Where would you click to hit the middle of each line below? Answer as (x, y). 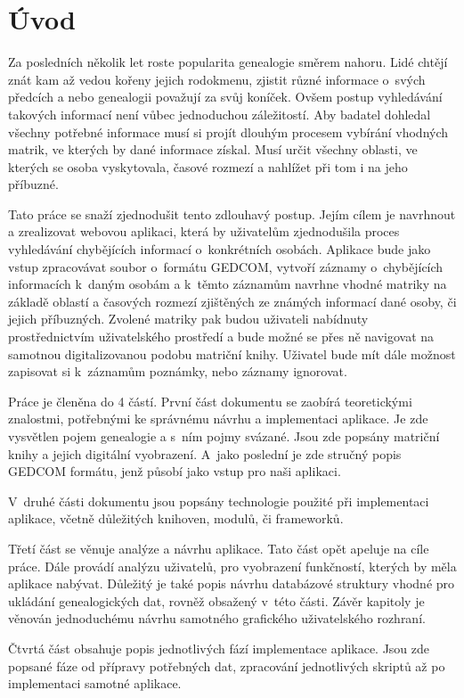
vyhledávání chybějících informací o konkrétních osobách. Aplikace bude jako (220, 249)
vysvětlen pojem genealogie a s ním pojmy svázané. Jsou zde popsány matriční (224, 436)
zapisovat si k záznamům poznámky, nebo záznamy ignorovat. (178, 371)
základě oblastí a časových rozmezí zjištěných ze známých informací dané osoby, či (232, 301)
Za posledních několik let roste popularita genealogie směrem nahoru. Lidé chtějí (228, 62)
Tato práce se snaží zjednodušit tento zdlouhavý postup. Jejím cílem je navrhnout (232, 214)
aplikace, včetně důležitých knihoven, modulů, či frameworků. (176, 518)
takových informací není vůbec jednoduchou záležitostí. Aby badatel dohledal (220, 114)
